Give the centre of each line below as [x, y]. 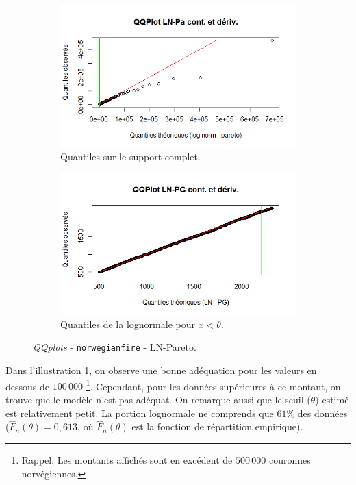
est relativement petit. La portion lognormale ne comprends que [140, 413]
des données [322, 413]
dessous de [27, 386]
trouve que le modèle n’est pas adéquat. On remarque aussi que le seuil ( [158, 399]
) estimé [332, 399]
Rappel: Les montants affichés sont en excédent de [127, 459]
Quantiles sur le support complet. [130, 157]
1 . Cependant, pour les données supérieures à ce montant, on [213, 385]
